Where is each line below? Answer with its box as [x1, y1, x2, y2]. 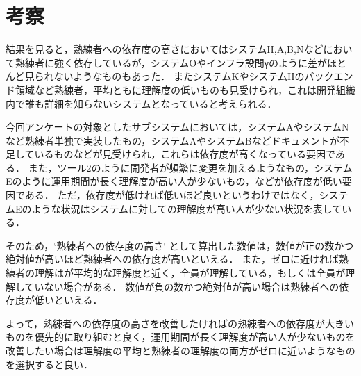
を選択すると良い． [6, 357, 93, 371]
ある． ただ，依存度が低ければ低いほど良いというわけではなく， [24, 188, 319, 202]
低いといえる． [34, 293, 103, 307]
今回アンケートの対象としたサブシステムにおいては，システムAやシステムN [6, 120, 349, 134]
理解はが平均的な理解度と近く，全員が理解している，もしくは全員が [34, 265, 346, 280]
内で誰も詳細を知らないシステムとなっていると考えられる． [6, 96, 277, 111]
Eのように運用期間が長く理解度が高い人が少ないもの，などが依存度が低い [6, 174, 342, 188]
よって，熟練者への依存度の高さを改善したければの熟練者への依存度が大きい [6, 316, 354, 330]
